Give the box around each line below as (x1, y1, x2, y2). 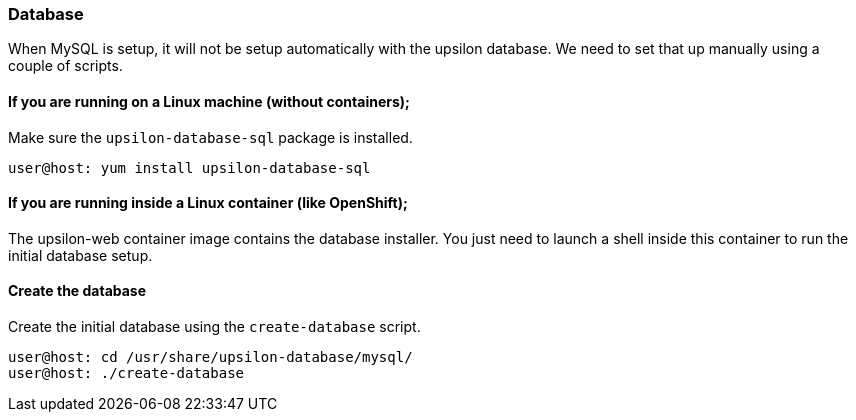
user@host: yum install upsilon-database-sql (8, 159, 371, 176)
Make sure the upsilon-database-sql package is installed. (8, 128, 413, 146)
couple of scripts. (8, 57, 123, 75)
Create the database (8, 282, 147, 300)
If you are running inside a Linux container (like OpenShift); (8, 194, 408, 212)
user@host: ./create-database (8, 365, 245, 382)
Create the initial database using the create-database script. (8, 318, 421, 336)
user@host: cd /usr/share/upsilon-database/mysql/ (8, 349, 413, 366)
